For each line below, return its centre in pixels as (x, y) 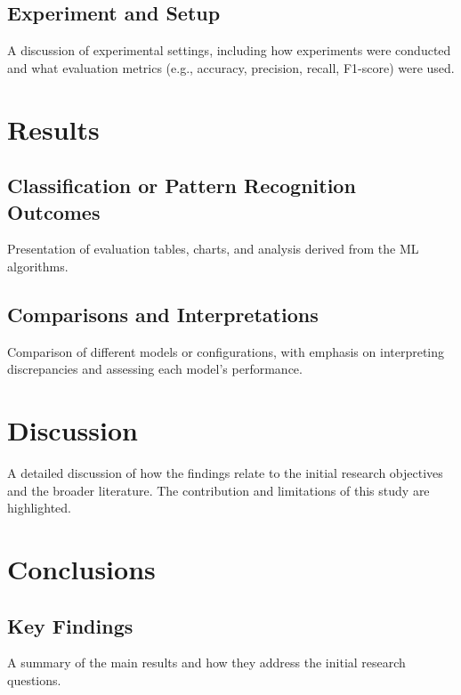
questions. (34, 680)
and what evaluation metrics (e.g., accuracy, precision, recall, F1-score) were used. (231, 67)
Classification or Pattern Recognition (182, 186)
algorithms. (38, 266)
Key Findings (70, 625)
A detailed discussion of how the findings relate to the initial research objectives (225, 473)
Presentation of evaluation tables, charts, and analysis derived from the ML (213, 249)
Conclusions (81, 569)
